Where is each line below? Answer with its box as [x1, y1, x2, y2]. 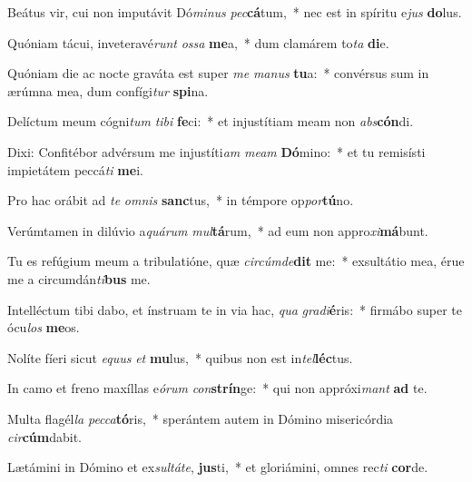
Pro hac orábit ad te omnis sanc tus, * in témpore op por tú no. [7, 191, 354, 210]
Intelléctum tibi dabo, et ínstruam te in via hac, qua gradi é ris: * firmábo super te [7, 300, 462, 319]
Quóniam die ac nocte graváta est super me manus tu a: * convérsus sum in [7, 64, 429, 83]
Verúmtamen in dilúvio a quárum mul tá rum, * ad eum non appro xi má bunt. [7, 221, 428, 240]
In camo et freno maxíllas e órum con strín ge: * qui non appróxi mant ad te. [7, 379, 428, 398]
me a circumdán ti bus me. [7, 269, 151, 288]
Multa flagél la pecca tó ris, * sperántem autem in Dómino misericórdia [7, 408, 394, 428]
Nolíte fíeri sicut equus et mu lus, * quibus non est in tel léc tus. [7, 348, 353, 367]
